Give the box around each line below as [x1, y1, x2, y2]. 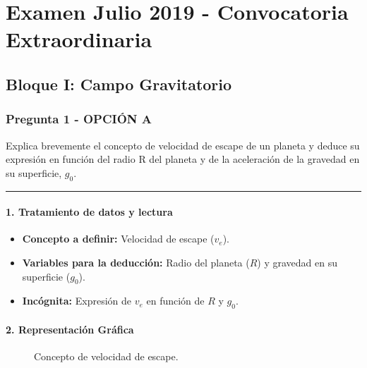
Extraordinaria [6, 25, 152, 54]
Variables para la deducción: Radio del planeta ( [22, 254, 250, 269]
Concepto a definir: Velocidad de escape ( [22, 231, 215, 246]
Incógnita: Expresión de [22, 293, 132, 308]
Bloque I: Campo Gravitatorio [6, 73, 232, 94]
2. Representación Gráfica [6, 321, 134, 336]
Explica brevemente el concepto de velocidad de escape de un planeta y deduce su [6, 137, 360, 152]
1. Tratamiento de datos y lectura [6, 204, 173, 219]
